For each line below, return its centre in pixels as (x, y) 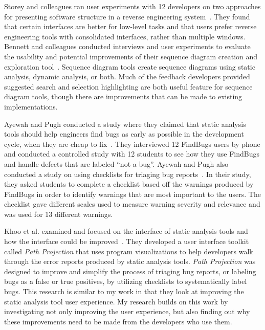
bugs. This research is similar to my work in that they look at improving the (124, 291)
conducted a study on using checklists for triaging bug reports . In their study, (128, 174)
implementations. (31, 106)
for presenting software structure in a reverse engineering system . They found (127, 16)
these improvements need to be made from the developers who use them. (118, 321)
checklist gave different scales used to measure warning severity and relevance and (132, 204)
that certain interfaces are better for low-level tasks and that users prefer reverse (130, 26)
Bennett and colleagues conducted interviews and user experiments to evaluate (127, 46)
